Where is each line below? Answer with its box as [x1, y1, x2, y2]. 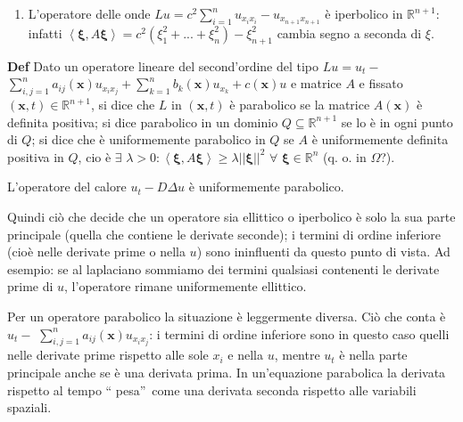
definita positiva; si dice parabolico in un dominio [7, 112, 278, 131]
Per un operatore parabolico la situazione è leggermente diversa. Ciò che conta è [7, 306, 446, 325]
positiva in [7, 147, 64, 166]
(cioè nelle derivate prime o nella [7, 242, 186, 261]
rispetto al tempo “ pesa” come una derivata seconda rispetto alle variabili [7, 380, 417, 399]
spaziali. [7, 398, 52, 417]
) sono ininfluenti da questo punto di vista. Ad [196, 242, 451, 261]
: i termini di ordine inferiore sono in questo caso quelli [149, 324, 450, 343]
